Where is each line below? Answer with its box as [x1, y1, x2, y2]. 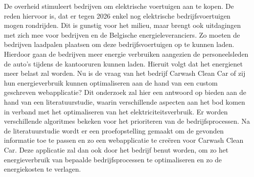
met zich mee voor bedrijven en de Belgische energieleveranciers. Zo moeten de [4, 29, 240, 40]
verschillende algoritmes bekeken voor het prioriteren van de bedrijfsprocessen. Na [4, 116, 250, 126]
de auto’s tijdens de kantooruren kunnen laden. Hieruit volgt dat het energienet [4, 58, 243, 68]
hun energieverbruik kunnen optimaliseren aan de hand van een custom [4, 77, 218, 88]
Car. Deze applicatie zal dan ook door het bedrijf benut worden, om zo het [4, 144, 229, 155]
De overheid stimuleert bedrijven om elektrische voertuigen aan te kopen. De [4, 1, 234, 11]
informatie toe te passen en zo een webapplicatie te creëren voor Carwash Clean [4, 135, 244, 145]
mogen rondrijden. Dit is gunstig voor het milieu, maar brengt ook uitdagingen [4, 20, 241, 30]
